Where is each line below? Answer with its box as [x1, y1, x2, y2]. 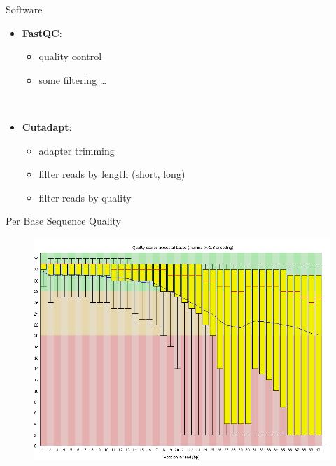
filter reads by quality [38, 190, 132, 204]
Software [6, 2, 43, 16]
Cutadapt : [22, 119, 72, 134]
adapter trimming [38, 143, 115, 157]
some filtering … [38, 72, 107, 87]
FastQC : [22, 25, 62, 40]
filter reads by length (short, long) [38, 167, 185, 181]
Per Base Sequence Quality [6, 213, 121, 228]
